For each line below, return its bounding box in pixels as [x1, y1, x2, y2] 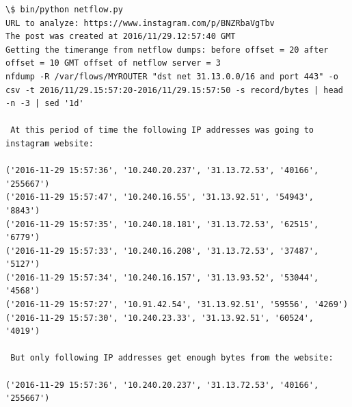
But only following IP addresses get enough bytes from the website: [10, 353, 334, 363]
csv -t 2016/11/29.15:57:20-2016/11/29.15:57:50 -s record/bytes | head [5, 85, 343, 95]
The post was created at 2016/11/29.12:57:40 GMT [5, 31, 236, 42]
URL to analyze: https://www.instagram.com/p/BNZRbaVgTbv [5, 18, 275, 28]
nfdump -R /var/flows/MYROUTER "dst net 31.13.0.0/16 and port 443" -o [5, 71, 338, 81]
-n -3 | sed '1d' [5, 99, 84, 109]
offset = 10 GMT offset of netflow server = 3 [5, 58, 221, 68]
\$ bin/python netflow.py [5, 5, 123, 14]
